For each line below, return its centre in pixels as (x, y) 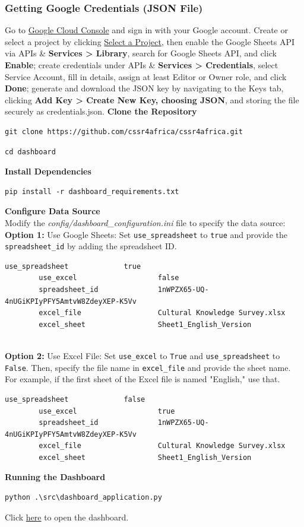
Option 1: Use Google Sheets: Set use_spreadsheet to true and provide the (146, 234)
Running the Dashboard (55, 477)
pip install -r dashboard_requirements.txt (92, 191)
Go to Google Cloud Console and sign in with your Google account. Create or (146, 30)
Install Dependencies (48, 171)
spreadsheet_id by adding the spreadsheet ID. (91, 246)
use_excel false (109, 278)
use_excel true (107, 411)
